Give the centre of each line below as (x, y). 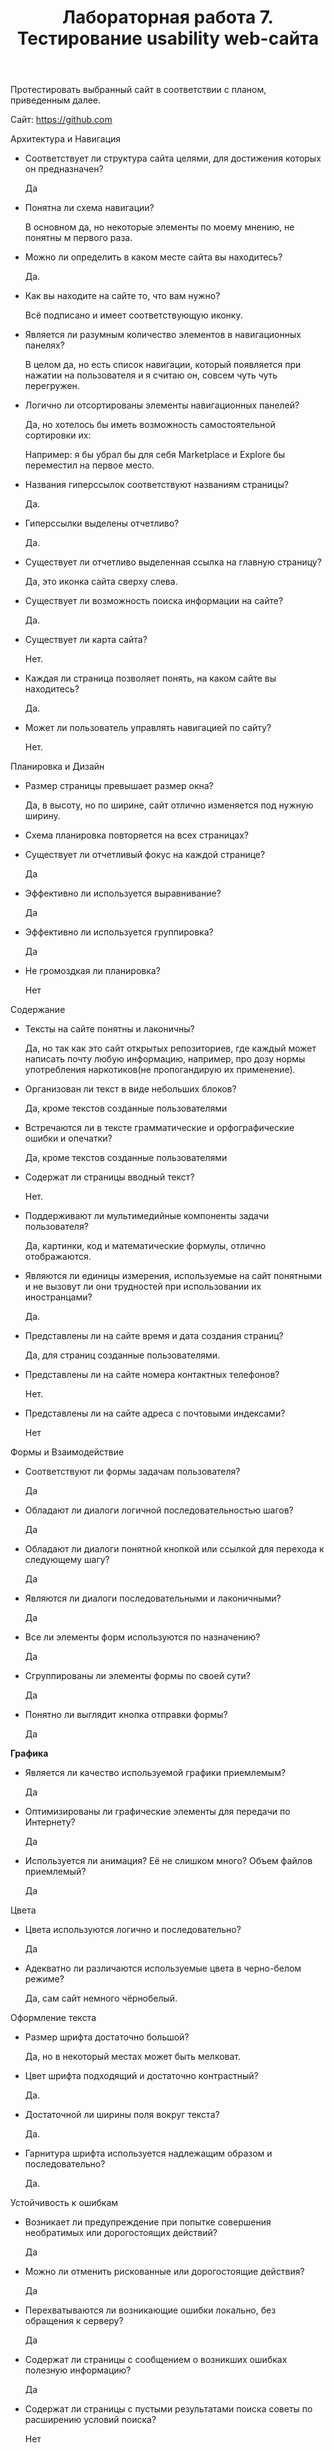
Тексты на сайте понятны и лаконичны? (109, 1029)
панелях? (44, 345)
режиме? (44, 1979)
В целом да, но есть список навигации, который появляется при (163, 365)
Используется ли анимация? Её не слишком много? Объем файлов (168, 1861)
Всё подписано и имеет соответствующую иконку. (133, 315)
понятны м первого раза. (78, 238)
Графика (29, 1753)
